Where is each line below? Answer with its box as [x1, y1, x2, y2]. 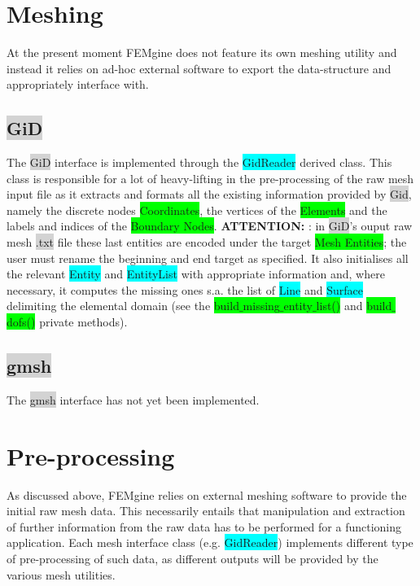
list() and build [316, 297, 392, 314]
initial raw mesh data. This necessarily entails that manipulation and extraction [7, 502, 405, 519]
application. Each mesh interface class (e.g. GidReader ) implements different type [7, 534, 413, 551]
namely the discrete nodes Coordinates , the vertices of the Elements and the [7, 201, 387, 218]
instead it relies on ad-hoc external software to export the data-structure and [7, 59, 392, 77]
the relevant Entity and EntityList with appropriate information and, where [7, 265, 385, 282]
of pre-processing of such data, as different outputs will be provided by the [7, 549, 378, 566]
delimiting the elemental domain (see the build [7, 297, 239, 314]
